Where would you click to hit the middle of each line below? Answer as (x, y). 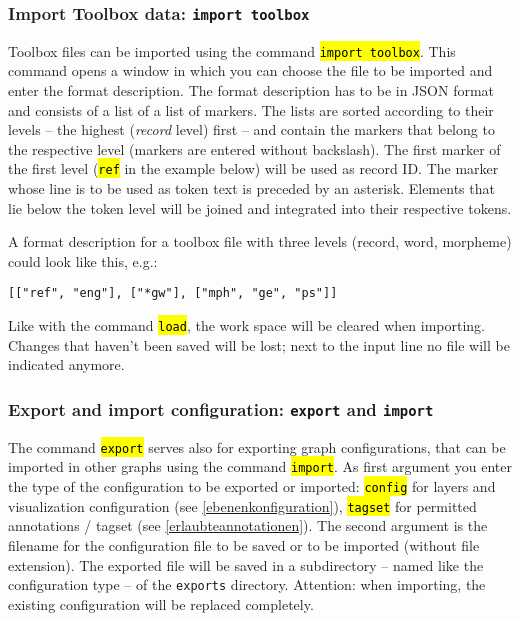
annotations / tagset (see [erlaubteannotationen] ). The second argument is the (248, 525)
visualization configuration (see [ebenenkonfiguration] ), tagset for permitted (242, 505)
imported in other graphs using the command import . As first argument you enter (260, 466)
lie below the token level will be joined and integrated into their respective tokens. (260, 207)
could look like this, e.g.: (83, 260)
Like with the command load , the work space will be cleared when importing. (247, 325)
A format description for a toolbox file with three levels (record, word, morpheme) (260, 241)
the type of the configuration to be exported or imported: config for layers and (252, 486)
